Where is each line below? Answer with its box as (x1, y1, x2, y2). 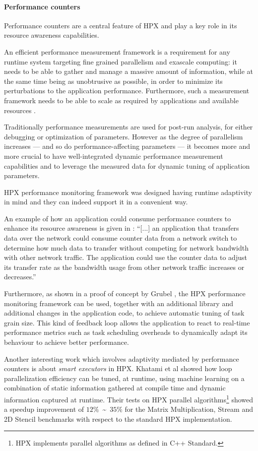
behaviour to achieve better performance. (4, 337, 129, 347)
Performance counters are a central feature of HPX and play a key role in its (4, 20, 237, 30)
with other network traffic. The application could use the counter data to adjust (4, 252, 247, 262)
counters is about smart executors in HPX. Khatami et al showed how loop (4, 363, 232, 374)
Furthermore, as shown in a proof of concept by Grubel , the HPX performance (4, 288, 246, 299)
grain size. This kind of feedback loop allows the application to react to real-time (4, 317, 250, 327)
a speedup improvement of (4, 404, 84, 414)
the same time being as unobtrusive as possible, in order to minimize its (4, 75, 223, 86)
